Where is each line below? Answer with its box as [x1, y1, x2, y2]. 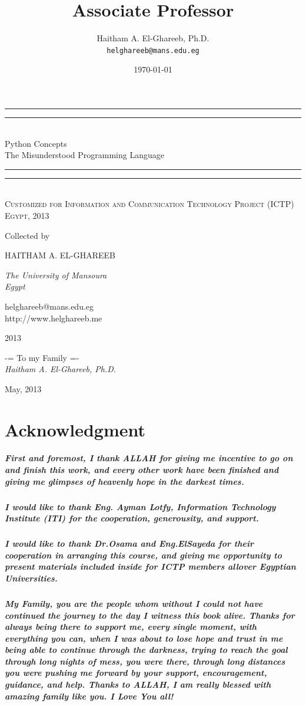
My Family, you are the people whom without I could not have [5, 597, 263, 609]
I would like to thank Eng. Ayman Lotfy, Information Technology [5, 500, 276, 513]
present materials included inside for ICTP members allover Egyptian [5, 560, 296, 573]
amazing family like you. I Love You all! [5, 689, 174, 702]
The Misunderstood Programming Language [5, 149, 164, 161]
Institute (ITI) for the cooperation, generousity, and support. [5, 512, 259, 524]
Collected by [5, 229, 50, 241]
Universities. [5, 572, 58, 584]
